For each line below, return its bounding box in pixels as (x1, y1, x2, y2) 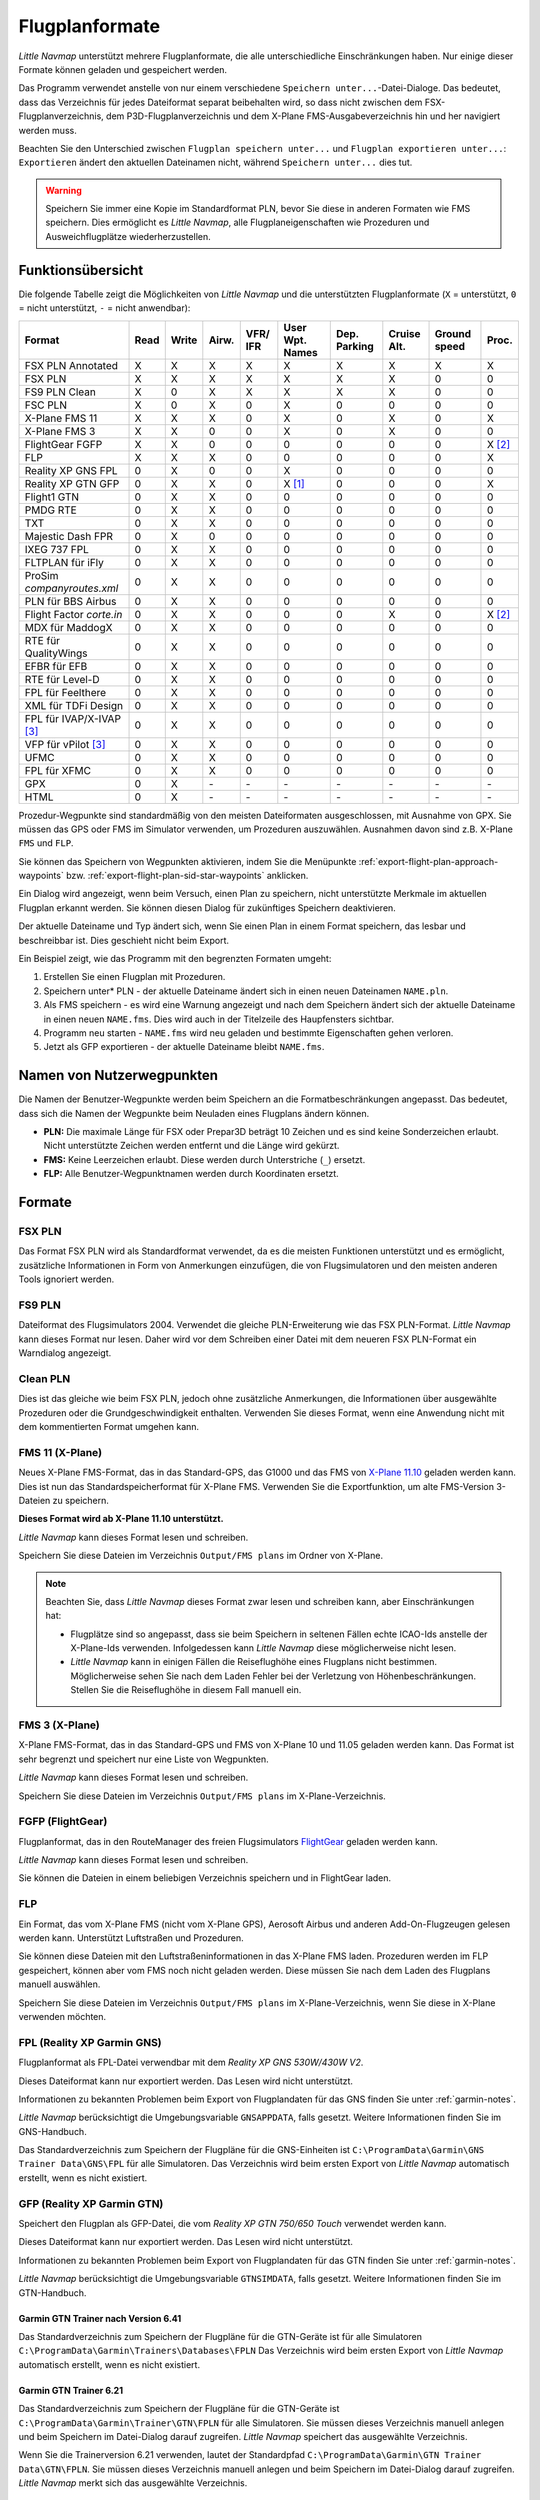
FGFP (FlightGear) (18, 1815, 108, 1829)
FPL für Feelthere (24, 685, 107, 699)
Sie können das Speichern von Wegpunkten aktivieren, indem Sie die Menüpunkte (18, 855, 357, 867)
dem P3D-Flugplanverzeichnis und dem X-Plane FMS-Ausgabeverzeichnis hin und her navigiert (105, 110, 501, 122)
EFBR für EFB (24, 659, 88, 673)
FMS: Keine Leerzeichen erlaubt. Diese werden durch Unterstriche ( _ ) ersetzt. (43, 1153, 366, 1165)
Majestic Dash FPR (24, 529, 114, 543)
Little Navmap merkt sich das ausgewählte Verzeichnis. (18, 2477, 248, 2489)
